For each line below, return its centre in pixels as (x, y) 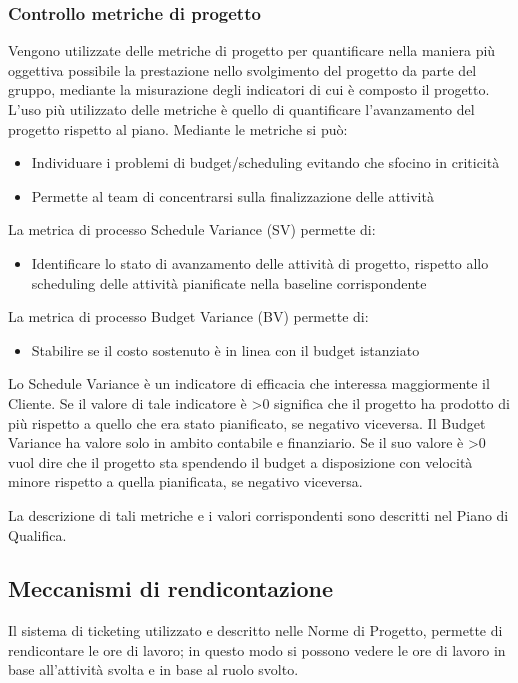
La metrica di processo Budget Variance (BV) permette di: (188, 316)
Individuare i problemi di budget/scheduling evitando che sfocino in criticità (265, 162)
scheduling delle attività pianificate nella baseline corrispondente (229, 282)
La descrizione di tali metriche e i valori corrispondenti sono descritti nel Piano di (258, 514)
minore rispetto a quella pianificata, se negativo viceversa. (185, 481)
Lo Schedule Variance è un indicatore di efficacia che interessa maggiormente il (249, 383)
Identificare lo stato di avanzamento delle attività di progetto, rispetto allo (260, 262)
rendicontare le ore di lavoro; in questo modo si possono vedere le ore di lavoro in (257, 649)
